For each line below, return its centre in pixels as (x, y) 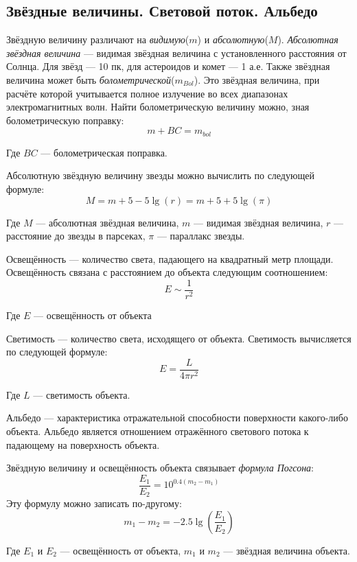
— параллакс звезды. (201, 236)
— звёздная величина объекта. (287, 550)
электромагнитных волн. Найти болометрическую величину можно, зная (158, 107)
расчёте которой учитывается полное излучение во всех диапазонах (147, 93)
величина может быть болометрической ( (91, 79)
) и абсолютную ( (233, 39)
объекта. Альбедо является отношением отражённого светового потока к (158, 431)
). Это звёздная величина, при (257, 79)
